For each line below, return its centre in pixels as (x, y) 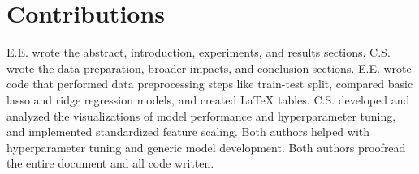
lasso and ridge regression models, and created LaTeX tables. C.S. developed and (208, 99)
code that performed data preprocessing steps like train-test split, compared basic (210, 84)
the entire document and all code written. (110, 163)
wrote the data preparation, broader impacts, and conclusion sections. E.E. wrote (209, 68)
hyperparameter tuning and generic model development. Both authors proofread (206, 147)
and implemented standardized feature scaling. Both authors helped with (188, 132)
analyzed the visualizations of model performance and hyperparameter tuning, (201, 115)
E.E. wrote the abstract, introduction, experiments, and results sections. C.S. (199, 52)
